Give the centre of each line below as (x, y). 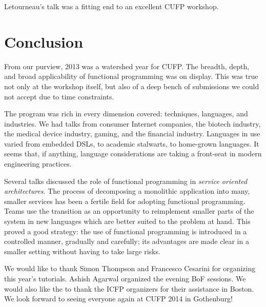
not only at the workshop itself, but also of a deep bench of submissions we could (132, 86)
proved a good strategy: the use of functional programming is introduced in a (126, 231)
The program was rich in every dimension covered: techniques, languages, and (126, 114)
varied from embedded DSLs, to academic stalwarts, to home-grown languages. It (132, 143)
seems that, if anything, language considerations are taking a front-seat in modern (133, 153)
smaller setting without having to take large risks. (82, 251)
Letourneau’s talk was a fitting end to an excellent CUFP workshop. (111, 6)
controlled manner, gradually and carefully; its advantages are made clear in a (127, 241)
